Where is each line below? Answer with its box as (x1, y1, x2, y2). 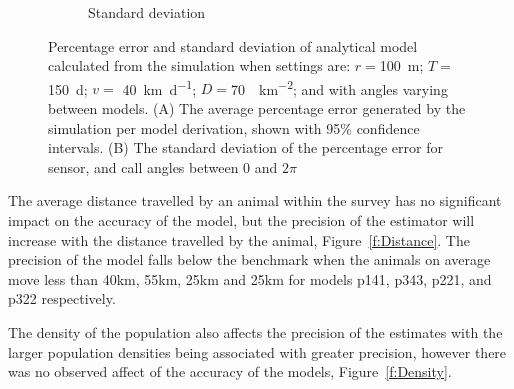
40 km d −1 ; (122, 75, 197, 99)
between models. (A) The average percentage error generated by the (48, 98, 466, 119)
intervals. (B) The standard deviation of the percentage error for (48, 137, 443, 158)
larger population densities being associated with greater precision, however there (8, 341, 507, 362)
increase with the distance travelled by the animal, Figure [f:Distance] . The (8, 229, 470, 250)
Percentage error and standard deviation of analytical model (48, 35, 418, 56)
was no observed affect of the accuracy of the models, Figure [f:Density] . (8, 361, 452, 382)
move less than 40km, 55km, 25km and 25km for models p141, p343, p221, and (8, 268, 492, 289)
